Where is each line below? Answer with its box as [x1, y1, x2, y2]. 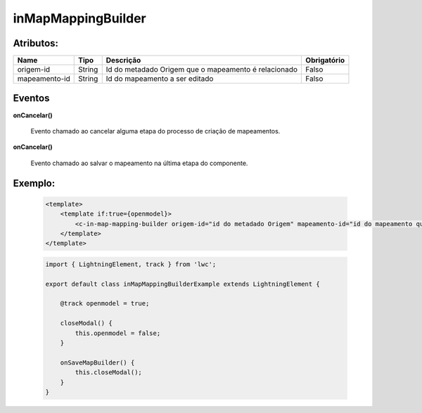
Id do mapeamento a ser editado [105, 74, 214, 84]
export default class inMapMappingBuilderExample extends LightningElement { [45, 280, 320, 288]
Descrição [105, 55, 141, 65]
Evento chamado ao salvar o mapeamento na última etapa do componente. [30, 159, 248, 167]
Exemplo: [13, 177, 56, 189]
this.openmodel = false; [75, 329, 161, 337]
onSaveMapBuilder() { [60, 358, 135, 367]
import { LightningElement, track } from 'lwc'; [45, 260, 217, 268]
